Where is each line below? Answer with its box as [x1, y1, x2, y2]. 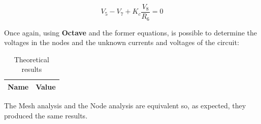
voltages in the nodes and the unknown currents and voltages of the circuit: [4, 37, 239, 48]
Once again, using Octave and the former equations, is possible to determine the [4, 27, 257, 37]
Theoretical [14, 54, 49, 64]
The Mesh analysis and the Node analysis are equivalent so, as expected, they [4, 100, 246, 110]
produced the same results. [4, 110, 88, 120]
